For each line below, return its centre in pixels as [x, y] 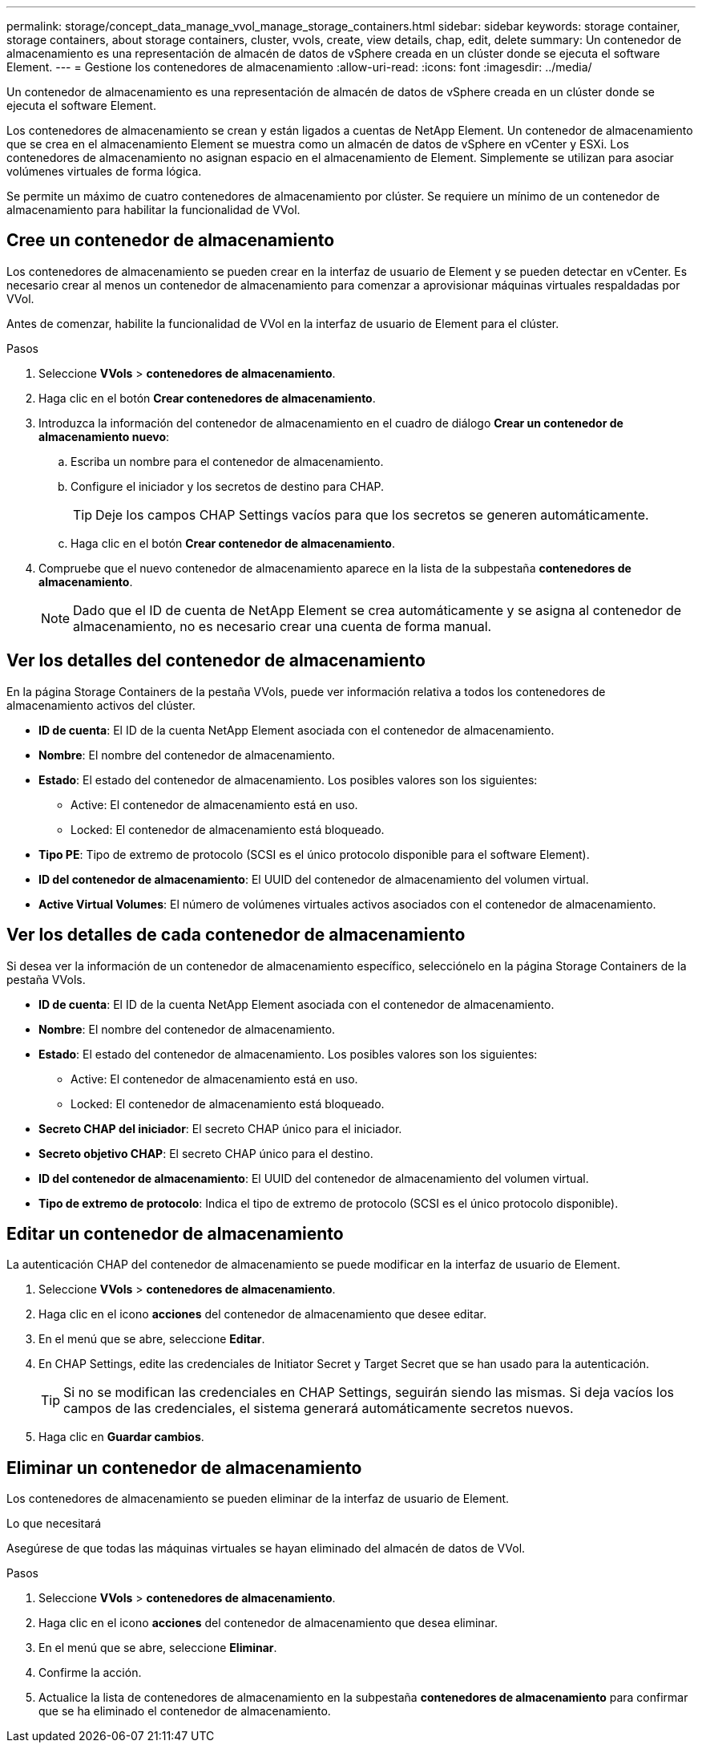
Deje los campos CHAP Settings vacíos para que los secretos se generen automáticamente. [372, 514]
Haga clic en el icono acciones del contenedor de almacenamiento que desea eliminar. [268, 1623]
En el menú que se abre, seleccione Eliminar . [158, 1648]
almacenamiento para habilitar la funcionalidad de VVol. [153, 210]
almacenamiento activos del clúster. [101, 705]
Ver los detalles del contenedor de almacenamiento [216, 661]
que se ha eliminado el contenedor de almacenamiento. [185, 1711]
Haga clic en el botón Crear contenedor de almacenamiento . [233, 543]
